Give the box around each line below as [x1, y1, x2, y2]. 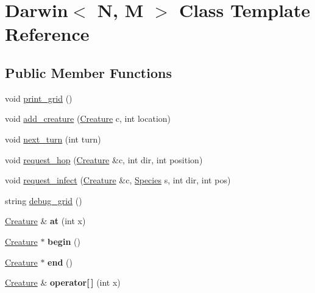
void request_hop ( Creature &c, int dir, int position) [5, 153, 203, 166]
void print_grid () [5, 91, 73, 104]
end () [48, 255, 73, 268]
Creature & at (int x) [5, 214, 86, 227]
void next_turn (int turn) [5, 132, 101, 145]
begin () [48, 235, 80, 247]
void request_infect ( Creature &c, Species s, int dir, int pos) [5, 174, 231, 186]
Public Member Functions [5, 63, 172, 82]
